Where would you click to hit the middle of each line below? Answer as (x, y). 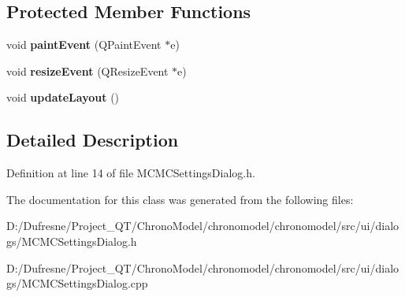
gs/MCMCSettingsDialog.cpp (77, 283)
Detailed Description (93, 140)
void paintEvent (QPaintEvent (84, 45)
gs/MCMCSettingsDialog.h (72, 241)
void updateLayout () (63, 97)
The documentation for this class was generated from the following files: (180, 199)
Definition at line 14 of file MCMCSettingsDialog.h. (131, 173)
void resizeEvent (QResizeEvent (87, 71)
